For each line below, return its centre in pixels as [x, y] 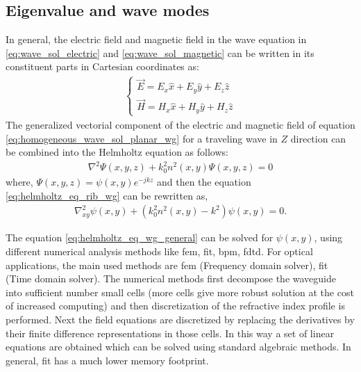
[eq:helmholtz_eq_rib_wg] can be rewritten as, [107, 195]
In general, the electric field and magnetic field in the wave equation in [156, 39]
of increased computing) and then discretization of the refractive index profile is [175, 306]
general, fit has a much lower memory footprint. [107, 360]
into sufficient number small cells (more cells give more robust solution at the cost [180, 292]
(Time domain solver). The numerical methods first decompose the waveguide [171, 278]
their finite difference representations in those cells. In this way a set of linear [170, 333]
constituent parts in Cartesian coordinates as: [102, 66]
